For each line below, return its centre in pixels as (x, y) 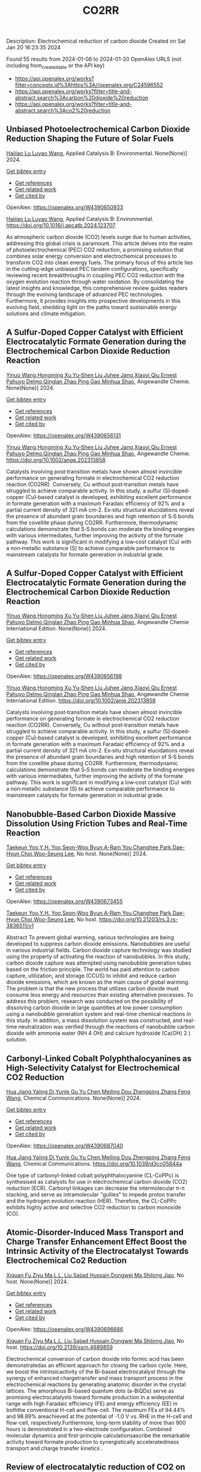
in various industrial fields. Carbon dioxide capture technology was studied (99, 950)
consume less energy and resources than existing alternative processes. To (100, 995)
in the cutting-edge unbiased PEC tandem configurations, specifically (92, 268)
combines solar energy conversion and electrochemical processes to (91, 256)
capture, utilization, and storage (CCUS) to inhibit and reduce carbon (91, 976)
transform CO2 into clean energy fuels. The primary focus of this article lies (100, 262)
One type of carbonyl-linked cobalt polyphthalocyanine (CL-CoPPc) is (93, 1175)
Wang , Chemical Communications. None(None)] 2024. (73, 1098)
